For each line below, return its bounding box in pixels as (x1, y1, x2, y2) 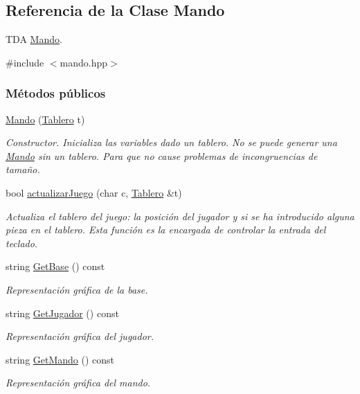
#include (6, 55, 44, 69)
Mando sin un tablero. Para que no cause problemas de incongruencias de (6, 148, 318, 163)
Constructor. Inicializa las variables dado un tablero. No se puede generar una (6, 135, 337, 150)
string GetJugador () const (6, 305, 119, 320)
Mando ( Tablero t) (6, 111, 85, 126)
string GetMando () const (6, 352, 115, 366)
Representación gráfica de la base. (6, 282, 148, 296)
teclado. (6, 235, 38, 250)
